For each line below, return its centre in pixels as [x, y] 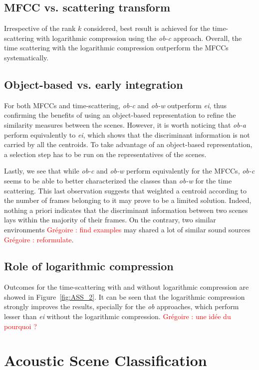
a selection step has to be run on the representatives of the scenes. [105, 154]
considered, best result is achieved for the [147, 28]
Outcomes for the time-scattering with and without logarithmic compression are [127, 287]
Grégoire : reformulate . [39, 239]
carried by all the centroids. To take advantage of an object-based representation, [128, 144]
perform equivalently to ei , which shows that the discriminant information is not [127, 134]
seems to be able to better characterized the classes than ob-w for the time [118, 180]
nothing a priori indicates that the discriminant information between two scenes [126, 210]
